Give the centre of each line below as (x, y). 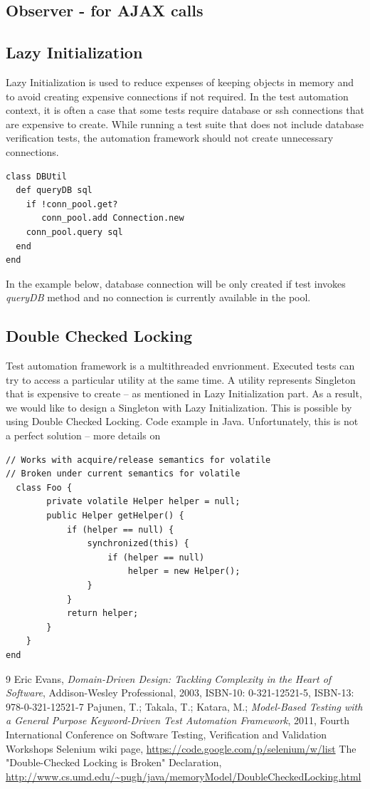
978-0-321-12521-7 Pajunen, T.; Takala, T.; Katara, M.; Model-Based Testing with (184, 706)
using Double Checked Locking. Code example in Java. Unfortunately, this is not (182, 421)
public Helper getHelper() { (115, 516)
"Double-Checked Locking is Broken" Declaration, (114, 762)
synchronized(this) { (138, 544)
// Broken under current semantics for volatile (123, 474)
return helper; (102, 613)
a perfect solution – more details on (83, 435)
